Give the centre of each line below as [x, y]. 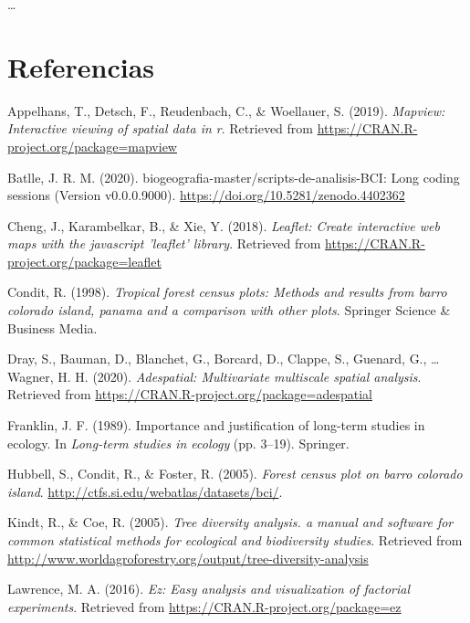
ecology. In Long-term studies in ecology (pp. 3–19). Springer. [178, 443]
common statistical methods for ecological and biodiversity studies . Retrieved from [235, 540]
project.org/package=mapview [92, 146]
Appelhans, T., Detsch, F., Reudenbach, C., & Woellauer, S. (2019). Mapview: [226, 110]
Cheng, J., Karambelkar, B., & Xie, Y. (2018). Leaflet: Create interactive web [224, 225]
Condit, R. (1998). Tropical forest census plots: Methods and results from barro [227, 292]
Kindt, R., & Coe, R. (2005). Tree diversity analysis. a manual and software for [230, 522]
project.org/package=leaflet [84, 261]
